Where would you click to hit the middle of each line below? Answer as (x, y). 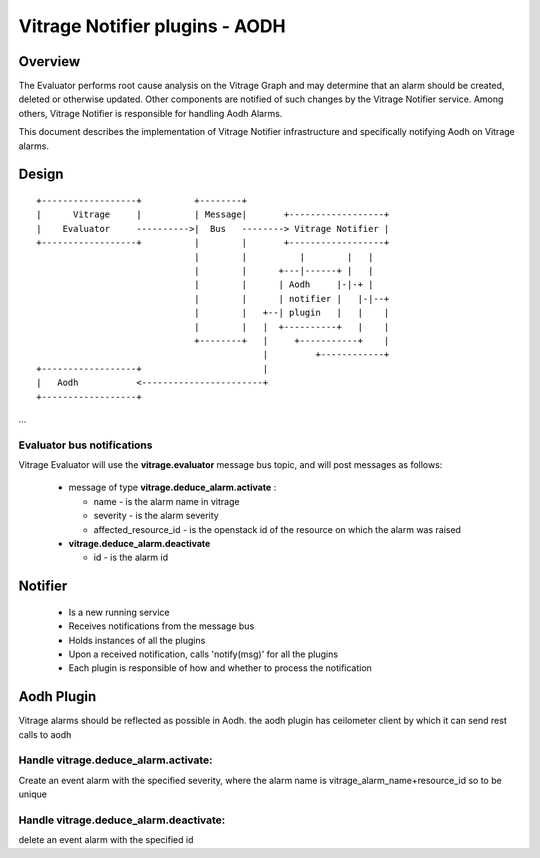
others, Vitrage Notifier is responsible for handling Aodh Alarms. (150, 113)
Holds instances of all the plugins (137, 640)
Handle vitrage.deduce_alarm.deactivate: (122, 820)
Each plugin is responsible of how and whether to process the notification (220, 668)
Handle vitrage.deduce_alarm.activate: (116, 760)
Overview (49, 61)
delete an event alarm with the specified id (106, 840)
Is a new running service (119, 612)
